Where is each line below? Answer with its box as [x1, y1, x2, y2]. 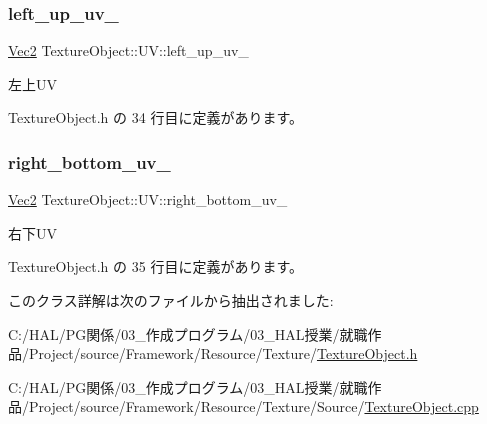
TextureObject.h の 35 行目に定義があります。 [8, 256, 303, 277]
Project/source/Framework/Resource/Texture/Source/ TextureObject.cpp [28, 396, 479, 417]
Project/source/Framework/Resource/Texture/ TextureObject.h [28, 343, 418, 364]
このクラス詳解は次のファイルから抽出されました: [8, 290, 334, 310]
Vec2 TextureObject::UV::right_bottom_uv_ [8, 189, 288, 210]
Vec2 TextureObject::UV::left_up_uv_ [8, 40, 249, 61]
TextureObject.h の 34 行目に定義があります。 [8, 107, 303, 128]
